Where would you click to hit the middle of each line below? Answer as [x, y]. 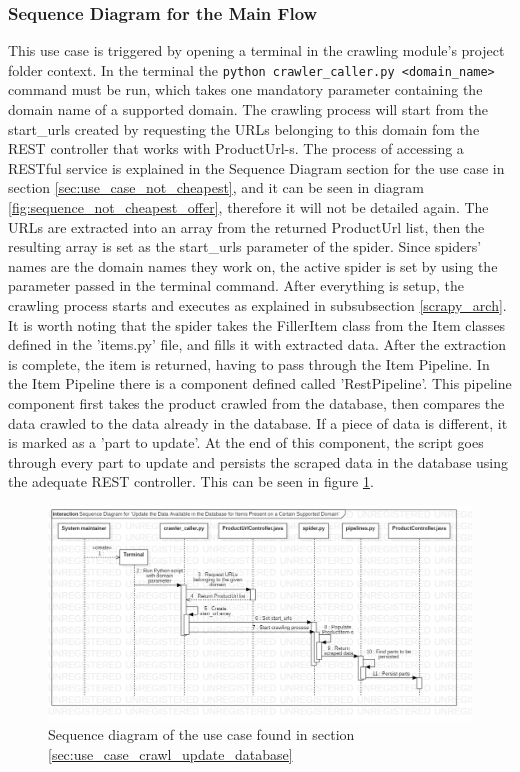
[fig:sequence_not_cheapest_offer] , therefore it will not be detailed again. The [248, 207]
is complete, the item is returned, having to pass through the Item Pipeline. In [249, 363]
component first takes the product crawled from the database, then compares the [256, 402]
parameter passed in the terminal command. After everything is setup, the [236, 285]
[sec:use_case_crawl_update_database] [170, 754]
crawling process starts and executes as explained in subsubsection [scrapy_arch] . [257, 305]
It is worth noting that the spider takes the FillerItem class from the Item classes [257, 324]
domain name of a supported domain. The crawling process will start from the [248, 109]
